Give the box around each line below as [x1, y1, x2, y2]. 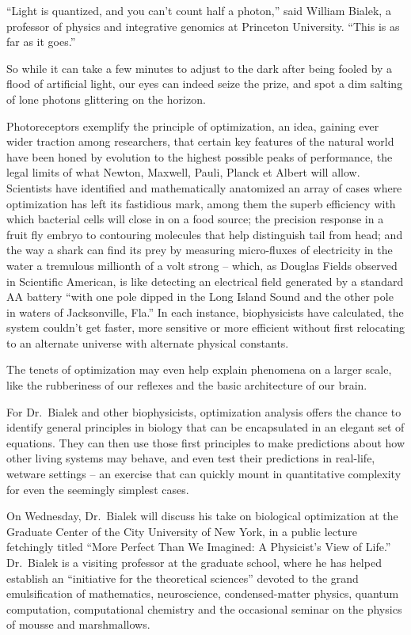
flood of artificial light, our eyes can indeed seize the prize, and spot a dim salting [6, 75, 403, 92]
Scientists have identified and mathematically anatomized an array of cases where [6, 179, 402, 196]
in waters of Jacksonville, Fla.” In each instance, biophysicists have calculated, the [6, 303, 404, 320]
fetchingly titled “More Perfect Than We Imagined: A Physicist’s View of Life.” [6, 538, 391, 555]
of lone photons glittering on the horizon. [6, 90, 206, 107]
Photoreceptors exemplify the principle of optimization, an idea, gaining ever [6, 117, 379, 134]
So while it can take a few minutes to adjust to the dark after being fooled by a [6, 59, 393, 76]
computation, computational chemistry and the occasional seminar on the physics [6, 600, 402, 617]
